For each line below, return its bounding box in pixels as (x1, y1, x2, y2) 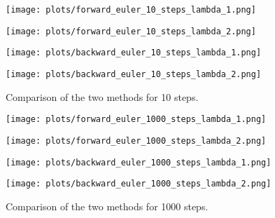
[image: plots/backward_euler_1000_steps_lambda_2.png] (6, 179, 272, 189)
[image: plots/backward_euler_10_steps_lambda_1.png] (6, 48, 262, 58)
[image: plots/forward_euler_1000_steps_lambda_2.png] (6, 135, 267, 146)
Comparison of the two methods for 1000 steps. (6, 198, 209, 213)
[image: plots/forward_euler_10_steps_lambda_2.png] (6, 26, 256, 36)
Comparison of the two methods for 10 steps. (6, 89, 199, 104)
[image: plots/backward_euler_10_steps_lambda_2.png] (6, 69, 262, 79)
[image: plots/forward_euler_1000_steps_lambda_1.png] (6, 114, 267, 125)
